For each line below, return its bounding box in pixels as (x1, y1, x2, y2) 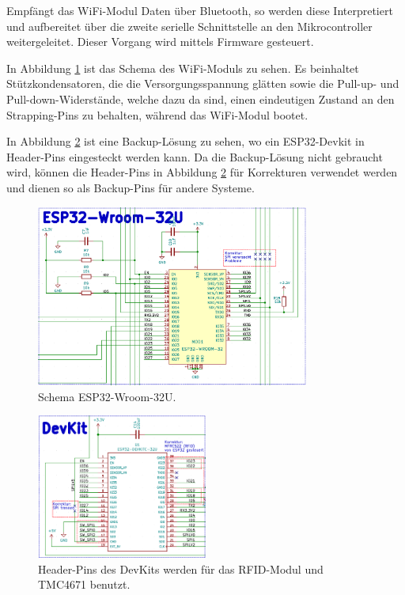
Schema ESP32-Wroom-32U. (38, 388, 176, 404)
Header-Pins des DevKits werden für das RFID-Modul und (38, 560, 324, 577)
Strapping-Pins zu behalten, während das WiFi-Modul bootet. (6, 106, 308, 123)
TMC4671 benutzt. (38, 576, 131, 593)
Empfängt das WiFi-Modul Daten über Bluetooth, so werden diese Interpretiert (6, 2, 393, 18)
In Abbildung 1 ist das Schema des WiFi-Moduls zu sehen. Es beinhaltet (6, 59, 359, 76)
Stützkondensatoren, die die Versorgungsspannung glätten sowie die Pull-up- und (6, 75, 399, 92)
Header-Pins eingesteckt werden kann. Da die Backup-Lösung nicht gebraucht (6, 148, 383, 165)
